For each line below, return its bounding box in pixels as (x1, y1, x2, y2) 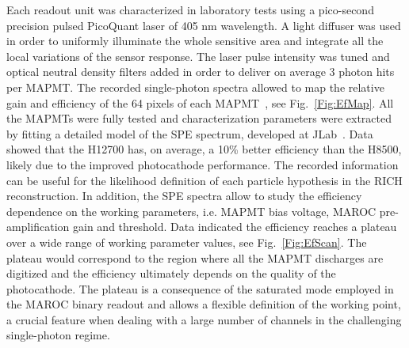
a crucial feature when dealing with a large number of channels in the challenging (6, 311, 402, 327)
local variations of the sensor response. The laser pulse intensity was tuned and (6, 47, 390, 64)
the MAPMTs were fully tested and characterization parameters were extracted (6, 110, 392, 127)
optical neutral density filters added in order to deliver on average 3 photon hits (6, 63, 395, 80)
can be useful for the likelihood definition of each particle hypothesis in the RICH (6, 172, 403, 188)
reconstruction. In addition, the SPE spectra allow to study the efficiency (6, 187, 362, 204)
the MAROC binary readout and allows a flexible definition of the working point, (6, 296, 401, 312)
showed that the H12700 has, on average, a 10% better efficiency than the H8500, (6, 141, 402, 157)
